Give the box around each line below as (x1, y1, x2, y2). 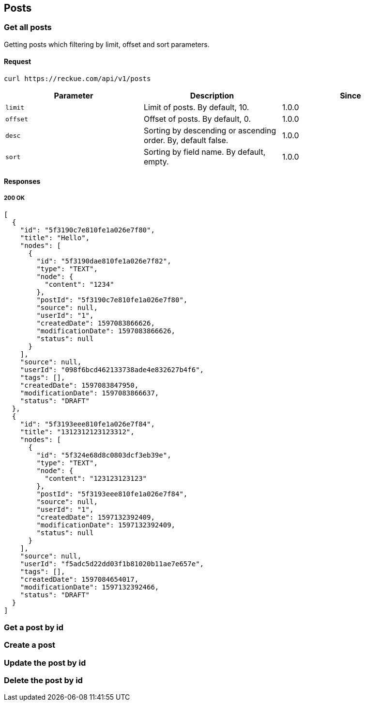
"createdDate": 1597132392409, (36, 513, 155, 522)
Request (4, 57, 31, 66)
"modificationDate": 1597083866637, (20, 389, 159, 397)
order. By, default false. (143, 135, 228, 146)
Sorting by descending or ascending (143, 126, 276, 136)
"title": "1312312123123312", (20, 428, 135, 436)
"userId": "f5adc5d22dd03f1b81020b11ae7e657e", (20, 560, 204, 568)
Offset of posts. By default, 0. (143, 114, 251, 124)
